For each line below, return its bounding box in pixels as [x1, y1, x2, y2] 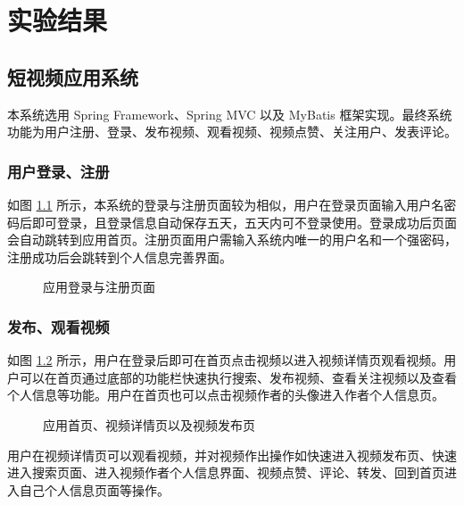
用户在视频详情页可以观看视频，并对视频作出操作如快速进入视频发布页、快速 [7, 445, 457, 464]
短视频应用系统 [7, 62, 138, 90]
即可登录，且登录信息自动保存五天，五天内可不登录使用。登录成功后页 [31, 212, 444, 231]
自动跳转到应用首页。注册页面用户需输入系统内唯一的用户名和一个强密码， [19, 230, 457, 249]
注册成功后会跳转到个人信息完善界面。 [7, 247, 232, 266]
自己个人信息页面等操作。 [19, 480, 170, 499]
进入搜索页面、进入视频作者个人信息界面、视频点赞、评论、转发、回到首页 [7, 463, 444, 482]
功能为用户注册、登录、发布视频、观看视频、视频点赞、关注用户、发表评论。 [7, 122, 457, 141]
